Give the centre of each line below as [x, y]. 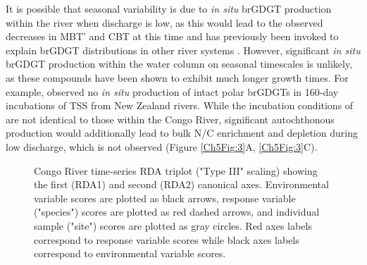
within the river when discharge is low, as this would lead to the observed [164, 22]
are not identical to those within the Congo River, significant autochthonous [170, 119]
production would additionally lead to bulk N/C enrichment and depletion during [182, 133]
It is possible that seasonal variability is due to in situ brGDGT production [169, 8]
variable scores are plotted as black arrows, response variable [165, 198]
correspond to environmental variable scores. [130, 253]
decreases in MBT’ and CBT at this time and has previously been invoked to [172, 36]
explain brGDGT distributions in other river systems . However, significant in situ [183, 50]
